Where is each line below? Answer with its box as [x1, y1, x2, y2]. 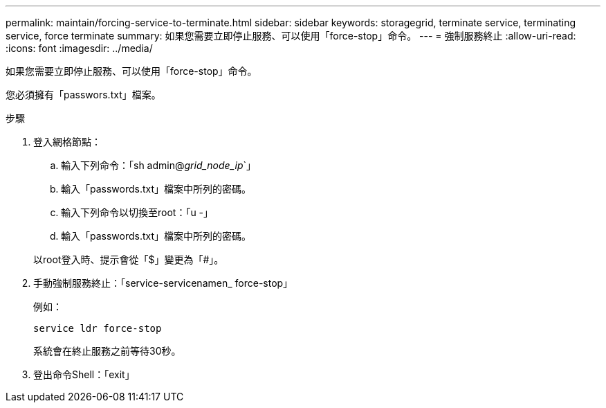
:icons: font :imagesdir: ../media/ [6, 42, 153, 54]
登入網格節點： [33, 136, 101, 148]
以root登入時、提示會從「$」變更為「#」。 [33, 254, 224, 265]
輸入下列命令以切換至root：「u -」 [61, 206, 214, 218]
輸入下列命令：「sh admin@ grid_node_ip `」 [61, 159, 257, 171]
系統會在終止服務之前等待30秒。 [33, 345, 181, 357]
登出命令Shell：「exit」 [33, 369, 135, 380]
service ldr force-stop [33, 323, 162, 334]
